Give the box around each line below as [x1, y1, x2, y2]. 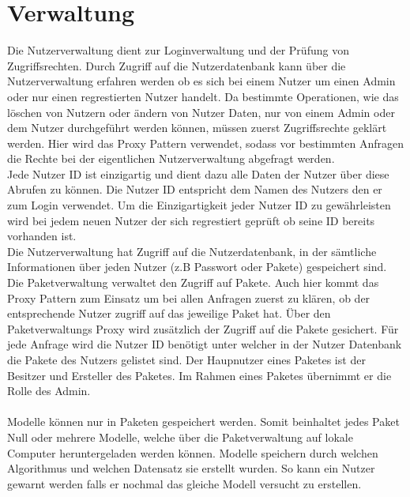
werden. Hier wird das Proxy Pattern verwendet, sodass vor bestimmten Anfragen [7, 134, 404, 151]
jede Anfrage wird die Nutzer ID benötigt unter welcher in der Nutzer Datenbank [7, 336, 402, 352]
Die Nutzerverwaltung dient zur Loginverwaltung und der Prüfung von [7, 42, 349, 58]
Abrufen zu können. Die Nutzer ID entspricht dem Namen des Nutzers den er [7, 181, 382, 198]
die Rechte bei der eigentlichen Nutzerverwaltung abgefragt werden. [7, 150, 335, 167]
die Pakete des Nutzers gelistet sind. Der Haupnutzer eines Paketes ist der [7, 352, 366, 367]
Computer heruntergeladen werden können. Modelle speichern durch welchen [7, 444, 378, 461]
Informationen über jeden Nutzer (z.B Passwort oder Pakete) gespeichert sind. [7, 258, 387, 275]
